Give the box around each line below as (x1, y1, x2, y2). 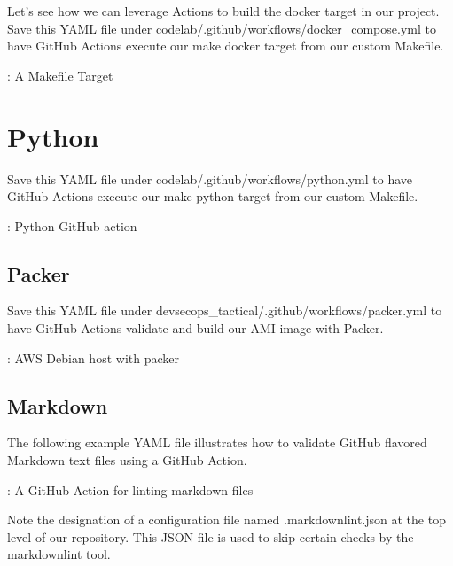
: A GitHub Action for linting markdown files (7, 480, 254, 499)
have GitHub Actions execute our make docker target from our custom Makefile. (7, 36, 444, 55)
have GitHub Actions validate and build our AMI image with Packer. (7, 319, 384, 337)
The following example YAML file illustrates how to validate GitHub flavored (7, 433, 427, 452)
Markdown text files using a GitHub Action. (7, 451, 247, 469)
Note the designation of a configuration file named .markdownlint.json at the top (7, 510, 446, 529)
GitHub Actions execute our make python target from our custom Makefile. (7, 187, 418, 205)
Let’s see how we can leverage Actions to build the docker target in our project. (7, 2, 440, 19)
